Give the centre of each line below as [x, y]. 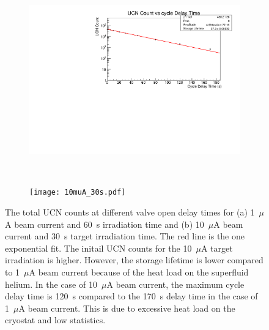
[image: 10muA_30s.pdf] [78, 193]
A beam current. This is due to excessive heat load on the [127, 308]
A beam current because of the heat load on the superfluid [139, 272]
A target [217, 248]
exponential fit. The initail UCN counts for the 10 [98, 248]
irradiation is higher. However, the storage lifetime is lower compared [134, 260]
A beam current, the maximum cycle [175, 284]
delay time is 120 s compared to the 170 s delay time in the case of [131, 296]
